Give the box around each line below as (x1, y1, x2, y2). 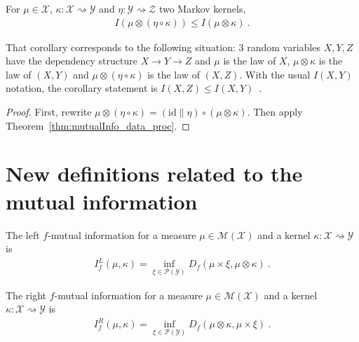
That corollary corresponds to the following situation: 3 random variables (6, 39, 320, 54)
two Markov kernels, (158, 1, 246, 15)
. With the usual (239, 67, 311, 81)
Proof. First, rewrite (6, 104, 92, 118)
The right (6, 287, 46, 302)
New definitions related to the (6, 159, 303, 188)
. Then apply (247, 104, 303, 118)
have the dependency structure (6, 53, 137, 68)
